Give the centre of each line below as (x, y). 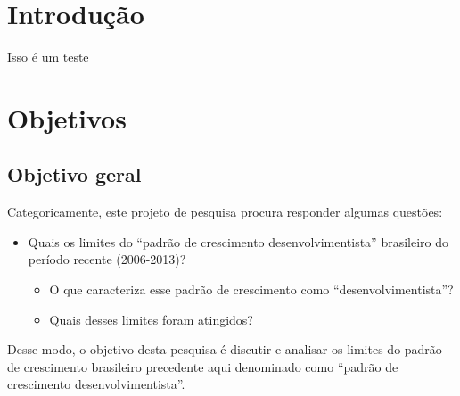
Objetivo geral (74, 174)
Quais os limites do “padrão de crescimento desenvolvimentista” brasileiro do (238, 241)
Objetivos (67, 117)
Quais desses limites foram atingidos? (151, 319)
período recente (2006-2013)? (107, 259)
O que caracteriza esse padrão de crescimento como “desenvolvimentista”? (251, 289)
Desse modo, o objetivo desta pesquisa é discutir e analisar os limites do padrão (225, 349)
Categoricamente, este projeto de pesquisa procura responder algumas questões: (225, 212)
